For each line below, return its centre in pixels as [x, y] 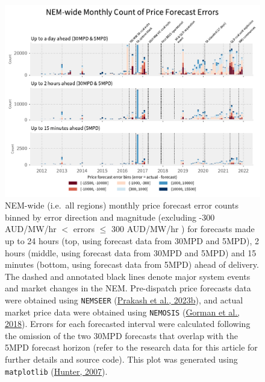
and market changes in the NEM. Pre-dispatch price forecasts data [128, 288]
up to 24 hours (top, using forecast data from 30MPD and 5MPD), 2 [132, 240]
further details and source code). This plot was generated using [121, 359]
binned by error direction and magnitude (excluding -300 [110, 217]
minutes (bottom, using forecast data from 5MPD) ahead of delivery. [132, 264]
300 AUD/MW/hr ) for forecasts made [183, 229]
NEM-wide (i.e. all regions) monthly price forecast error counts [122, 205]
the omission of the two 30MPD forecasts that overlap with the [121, 335]
